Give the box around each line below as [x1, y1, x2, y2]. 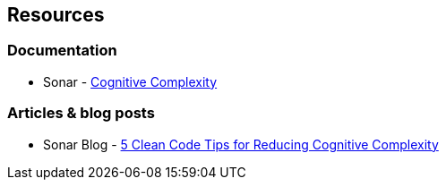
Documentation [7, 41, 117, 60]
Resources [7, 4, 105, 26]
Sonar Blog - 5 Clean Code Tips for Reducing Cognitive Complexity [43, 136, 439, 152]
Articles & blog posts [7, 104, 155, 123]
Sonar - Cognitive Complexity [43, 73, 218, 89]
